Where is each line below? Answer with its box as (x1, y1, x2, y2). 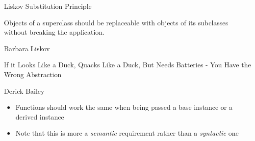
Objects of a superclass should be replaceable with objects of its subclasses (4, 17, 229, 27)
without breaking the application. (4, 27, 105, 37)
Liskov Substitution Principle (4, 1, 92, 11)
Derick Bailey (4, 85, 45, 96)
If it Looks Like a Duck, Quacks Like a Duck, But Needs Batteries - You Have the (4, 60, 251, 70)
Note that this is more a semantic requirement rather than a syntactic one (15, 128, 239, 138)
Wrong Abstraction (4, 69, 62, 79)
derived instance (15, 111, 64, 121)
